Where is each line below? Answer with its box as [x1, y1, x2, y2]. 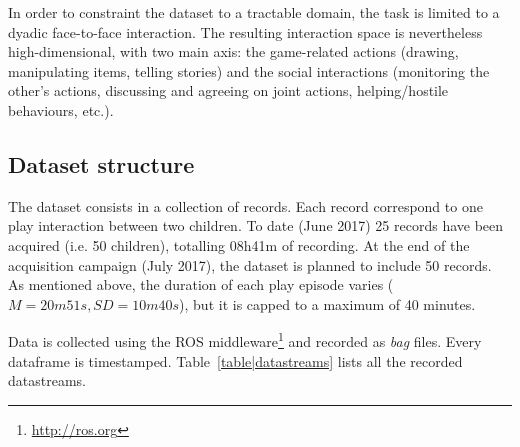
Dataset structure [8, 148, 195, 179]
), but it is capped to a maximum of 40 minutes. [179, 293, 476, 314]
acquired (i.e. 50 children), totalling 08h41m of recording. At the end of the [8, 234, 470, 255]
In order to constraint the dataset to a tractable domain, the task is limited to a [8, 2, 500, 22]
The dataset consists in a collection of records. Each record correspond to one [8, 195, 483, 216]
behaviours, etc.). [8, 99, 114, 120]
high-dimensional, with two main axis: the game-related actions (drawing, [8, 41, 459, 62]
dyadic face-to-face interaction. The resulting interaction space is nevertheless [8, 21, 483, 42]
